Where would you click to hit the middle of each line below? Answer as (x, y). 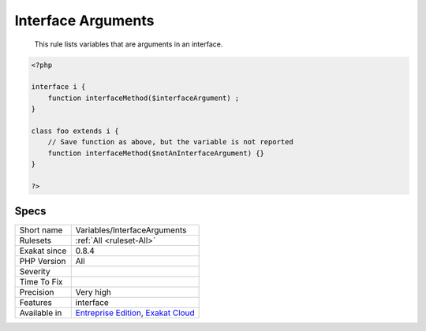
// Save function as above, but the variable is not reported (170, 142)
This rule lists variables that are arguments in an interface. (129, 44)
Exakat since (43, 251)
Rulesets (35, 240)
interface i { (58, 87)
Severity (35, 272)
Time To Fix (41, 282)
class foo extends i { (75, 131)
